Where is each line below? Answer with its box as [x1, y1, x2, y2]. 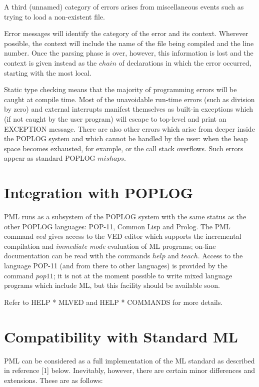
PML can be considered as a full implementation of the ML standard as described [4, 355, 255, 365]
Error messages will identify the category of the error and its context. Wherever [4, 28, 248, 39]
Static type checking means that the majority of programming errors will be [4, 84, 237, 95]
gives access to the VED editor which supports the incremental [48, 231, 241, 241]
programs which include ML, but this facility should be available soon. [4, 280, 220, 290]
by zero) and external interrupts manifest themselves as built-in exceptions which [4, 104, 253, 114]
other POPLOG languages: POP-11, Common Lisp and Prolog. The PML [4, 221, 230, 231]
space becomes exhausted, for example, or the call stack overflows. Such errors [4, 143, 243, 153]
